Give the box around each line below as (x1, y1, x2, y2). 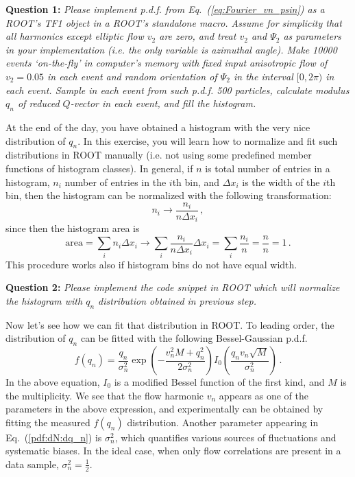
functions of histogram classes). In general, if (5, 161, 193, 175)
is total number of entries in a (205, 161, 330, 175)
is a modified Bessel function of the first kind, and (114, 375, 325, 388)
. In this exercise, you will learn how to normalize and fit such (77, 133, 338, 148)
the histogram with (5, 293, 83, 307)
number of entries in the (64, 174, 167, 189)
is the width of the (242, 174, 320, 189)
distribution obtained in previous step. (98, 293, 256, 307)
